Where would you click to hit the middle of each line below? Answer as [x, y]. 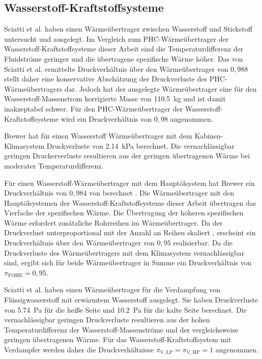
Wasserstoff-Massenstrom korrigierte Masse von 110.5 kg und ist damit [115, 99]
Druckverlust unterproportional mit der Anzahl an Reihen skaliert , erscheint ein [130, 232]
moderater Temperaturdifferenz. [54, 165]
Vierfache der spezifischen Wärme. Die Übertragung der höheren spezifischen [124, 213]
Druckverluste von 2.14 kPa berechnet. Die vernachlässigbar [141, 145]
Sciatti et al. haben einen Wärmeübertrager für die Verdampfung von [112, 289]
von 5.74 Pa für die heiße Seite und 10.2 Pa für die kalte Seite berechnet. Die [125, 309]
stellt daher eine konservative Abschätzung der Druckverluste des [106, 79]
